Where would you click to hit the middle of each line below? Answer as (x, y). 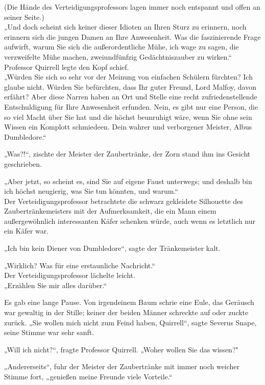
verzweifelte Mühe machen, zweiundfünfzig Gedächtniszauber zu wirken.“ (118, 56)
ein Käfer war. (27, 231)
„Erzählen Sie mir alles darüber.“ (56, 285)
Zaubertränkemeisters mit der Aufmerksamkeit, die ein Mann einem (110, 211)
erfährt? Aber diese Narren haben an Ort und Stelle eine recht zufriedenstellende (131, 97)
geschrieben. (23, 163)
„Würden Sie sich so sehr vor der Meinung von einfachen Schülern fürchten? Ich (128, 77)
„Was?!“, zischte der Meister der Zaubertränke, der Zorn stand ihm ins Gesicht (127, 154)
